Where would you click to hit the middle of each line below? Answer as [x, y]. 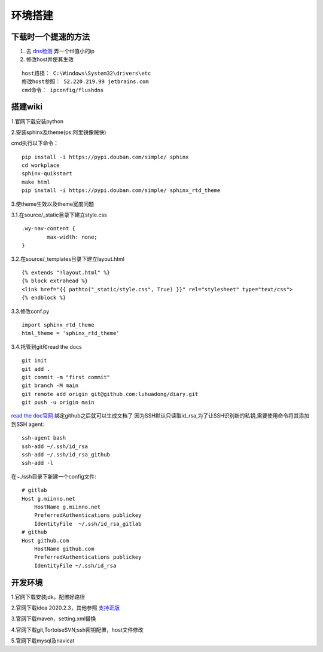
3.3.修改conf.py [30, 311]
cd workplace [41, 165]
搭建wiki [27, 107]
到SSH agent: [28, 424]
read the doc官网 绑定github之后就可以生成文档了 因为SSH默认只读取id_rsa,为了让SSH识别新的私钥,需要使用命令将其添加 [160, 416]
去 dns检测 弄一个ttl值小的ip [60, 51]
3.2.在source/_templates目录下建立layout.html [68, 259]
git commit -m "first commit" [66, 377]
